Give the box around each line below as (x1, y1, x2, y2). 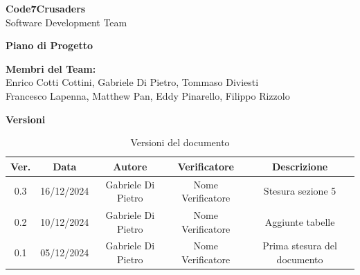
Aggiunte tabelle (264, 214, 335, 229)
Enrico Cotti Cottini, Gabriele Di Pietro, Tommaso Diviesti (6, 75, 259, 89)
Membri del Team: (6, 61, 96, 76)
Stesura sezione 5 (263, 184, 336, 198)
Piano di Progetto (6, 38, 93, 53)
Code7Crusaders (6, 1, 86, 15)
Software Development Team (6, 15, 127, 29)
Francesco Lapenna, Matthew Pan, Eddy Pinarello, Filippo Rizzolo (6, 88, 290, 103)
